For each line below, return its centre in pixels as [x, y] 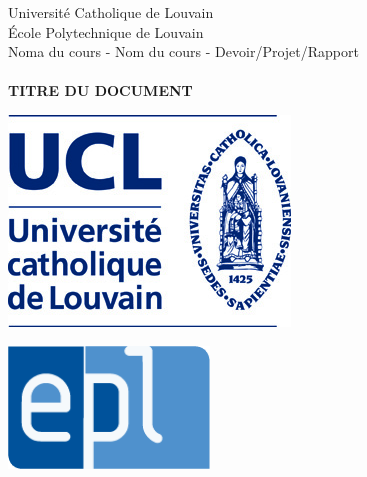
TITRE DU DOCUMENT [100, 90]
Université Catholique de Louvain [111, 12]
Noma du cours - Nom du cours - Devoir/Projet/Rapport [183, 51]
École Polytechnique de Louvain [106, 31]
